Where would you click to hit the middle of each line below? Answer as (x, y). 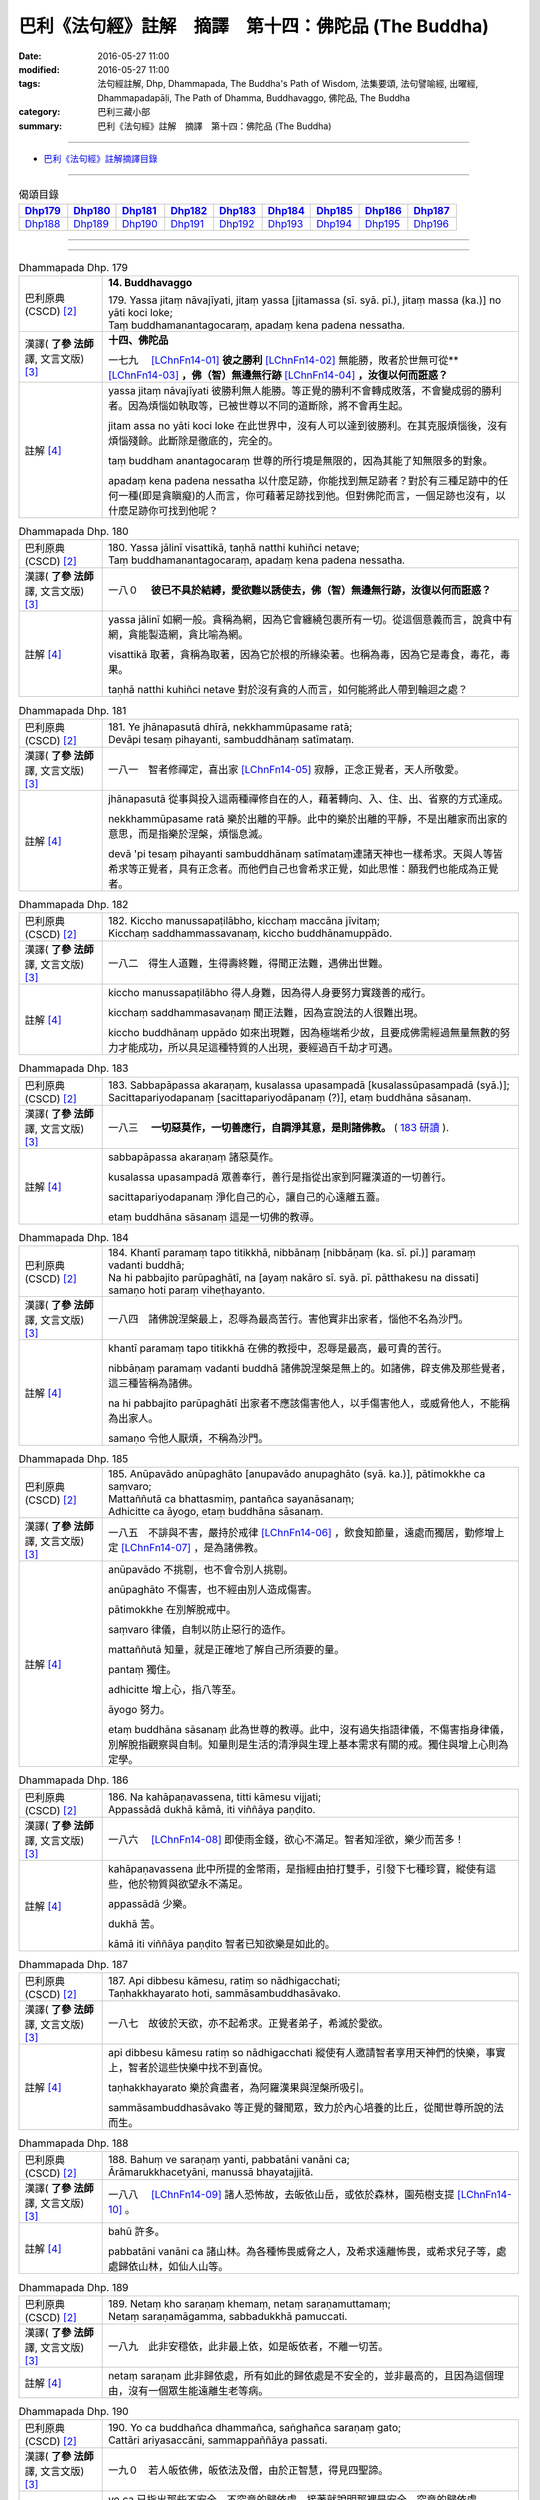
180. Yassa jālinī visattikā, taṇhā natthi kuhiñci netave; (234, 548)
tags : (29, 84)
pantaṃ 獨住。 (142, 1670)
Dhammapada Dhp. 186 (73, 1780)
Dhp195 (382, 223)
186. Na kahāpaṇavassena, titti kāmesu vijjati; (215, 1797)
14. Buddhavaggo (150, 283)
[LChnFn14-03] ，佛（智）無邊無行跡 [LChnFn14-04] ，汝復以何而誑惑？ (278, 375)
